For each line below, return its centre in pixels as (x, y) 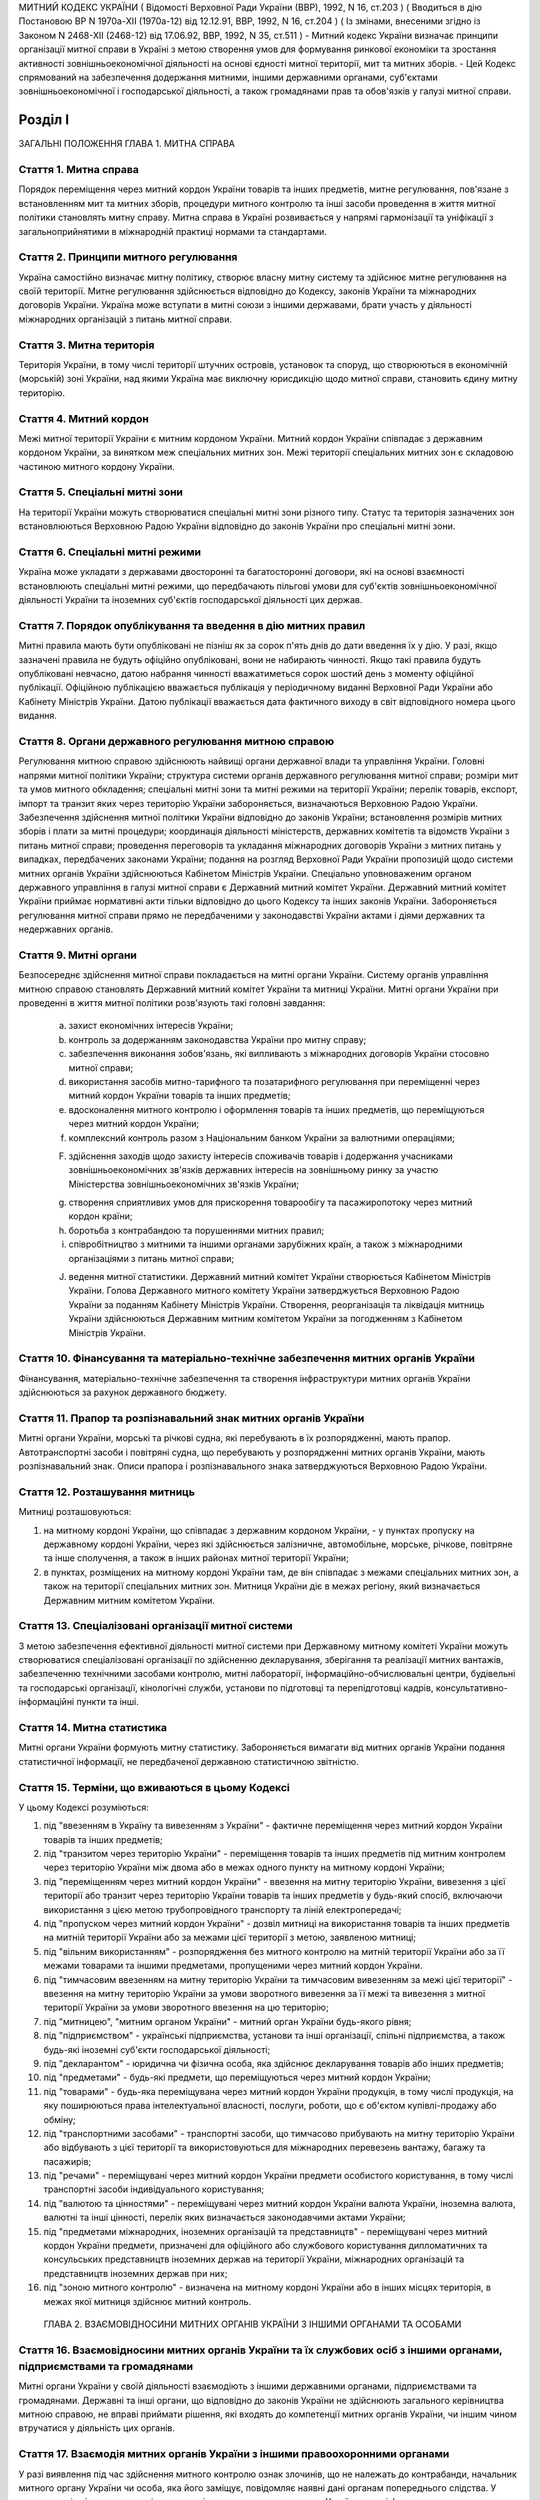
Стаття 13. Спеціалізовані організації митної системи (156, 1626)
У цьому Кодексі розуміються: (83, 1807)
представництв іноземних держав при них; (135, 2273)
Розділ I (44, 120)
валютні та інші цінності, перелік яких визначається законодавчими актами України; (224, 2217)
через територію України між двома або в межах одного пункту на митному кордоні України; (244, 1867)
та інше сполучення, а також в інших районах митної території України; (196, 1558)
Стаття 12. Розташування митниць (106, 1492)
